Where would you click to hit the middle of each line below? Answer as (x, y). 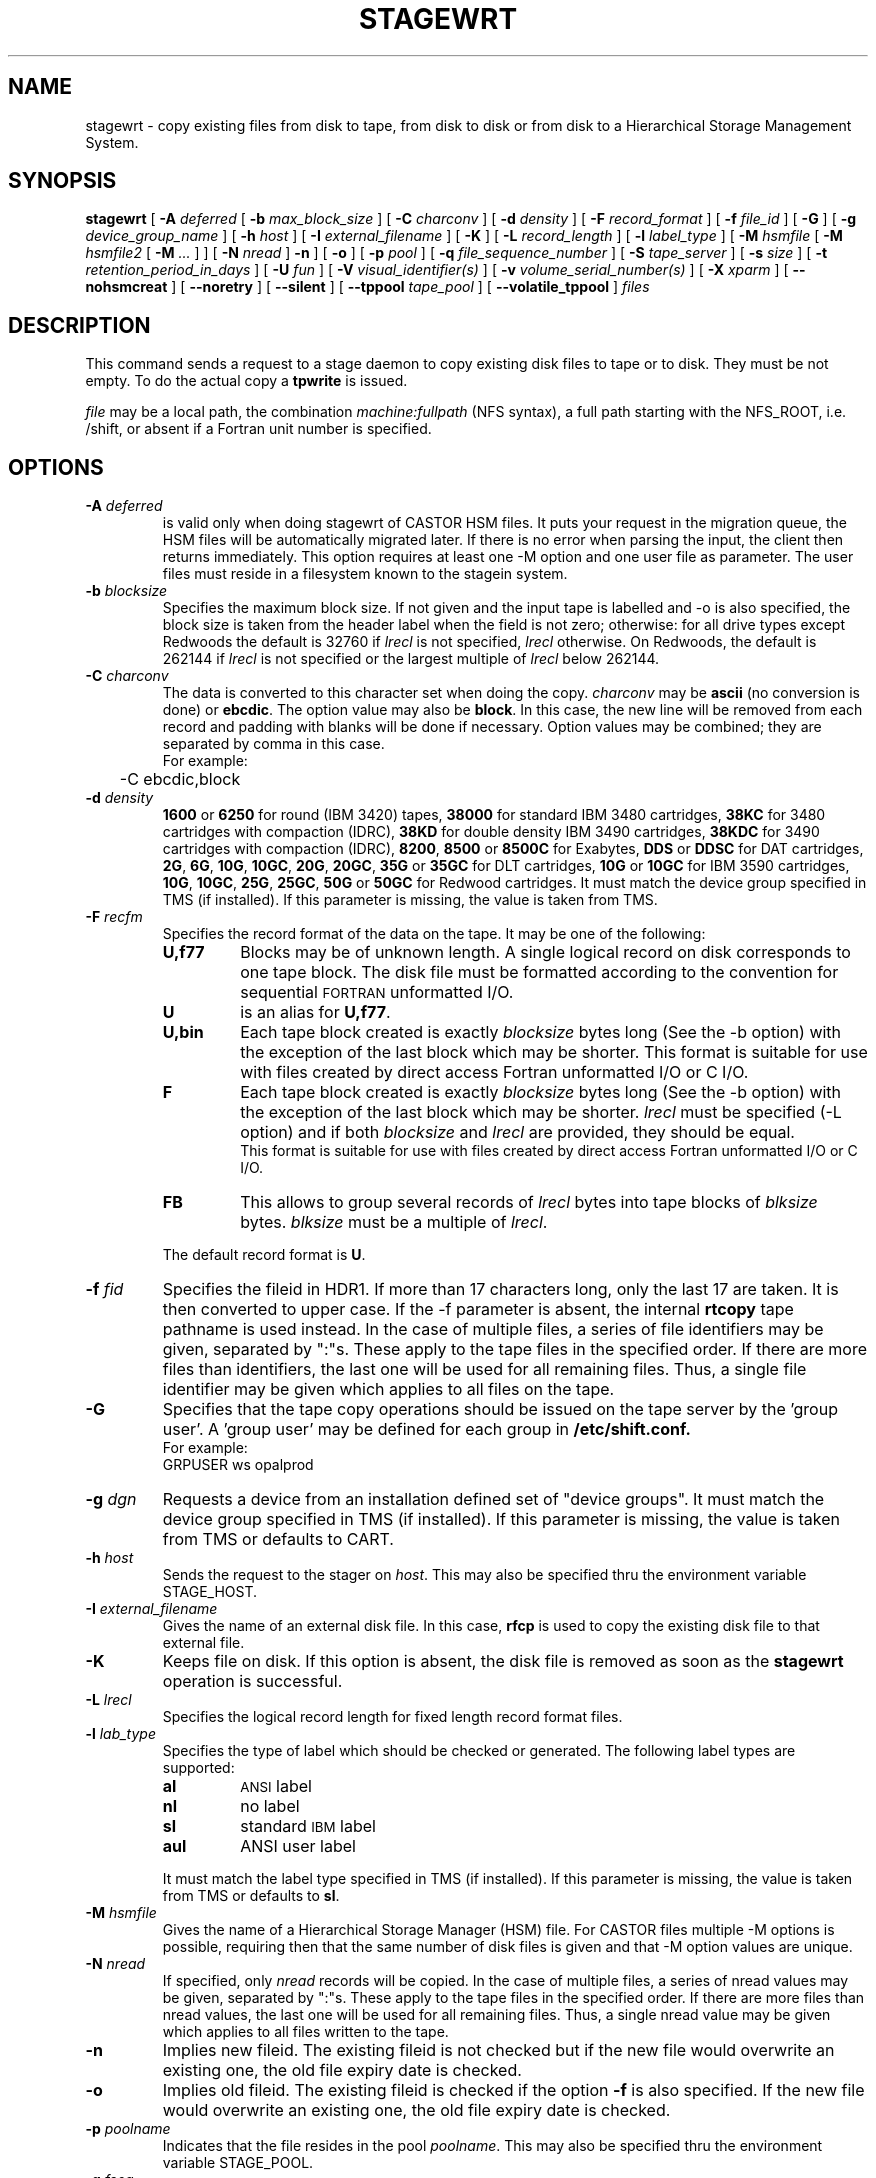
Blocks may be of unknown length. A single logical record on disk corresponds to (545, 952)
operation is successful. (252, 1681)
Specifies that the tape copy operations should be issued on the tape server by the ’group (500, 1409)
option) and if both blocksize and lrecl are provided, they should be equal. (517, 1132)
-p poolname (128, 2129)
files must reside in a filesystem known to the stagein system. (365, 574)
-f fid (104, 1289)
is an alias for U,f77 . (315, 1012)
